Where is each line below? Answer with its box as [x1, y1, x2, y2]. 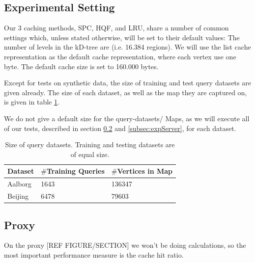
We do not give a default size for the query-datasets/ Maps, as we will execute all [4, 113, 250, 123]
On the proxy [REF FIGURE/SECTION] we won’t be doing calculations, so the [4, 240, 246, 250]
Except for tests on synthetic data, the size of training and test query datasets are [4, 78, 251, 88]
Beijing [7, 191, 28, 201]
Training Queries [46, 166, 105, 176]
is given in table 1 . [4, 97, 59, 107]
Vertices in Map [117, 166, 173, 176]
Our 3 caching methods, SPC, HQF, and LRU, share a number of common [4, 23, 229, 33]
